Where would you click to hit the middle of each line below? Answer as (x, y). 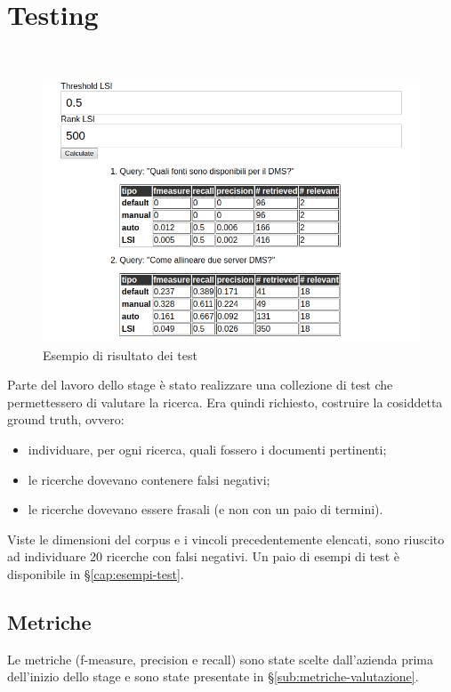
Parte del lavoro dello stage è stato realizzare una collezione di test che (200, 385)
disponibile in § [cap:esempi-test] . (96, 573)
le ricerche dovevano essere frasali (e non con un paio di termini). (205, 509)
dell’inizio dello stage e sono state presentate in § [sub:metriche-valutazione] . (213, 676)
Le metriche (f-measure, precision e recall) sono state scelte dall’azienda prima (221, 659)
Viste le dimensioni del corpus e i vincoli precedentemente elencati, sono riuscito (226, 539)
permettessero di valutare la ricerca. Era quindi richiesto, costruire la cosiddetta (225, 402)
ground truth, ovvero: (66, 419)
